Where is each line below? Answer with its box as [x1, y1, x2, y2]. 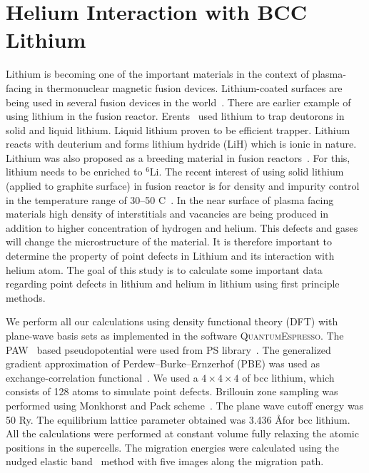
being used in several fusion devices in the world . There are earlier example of [6, 94, 351, 109]
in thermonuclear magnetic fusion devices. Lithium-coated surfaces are [34, 80, 343, 95]
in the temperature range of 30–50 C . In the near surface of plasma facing [6, 192, 334, 207]
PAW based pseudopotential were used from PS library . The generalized [6, 342, 331, 357]
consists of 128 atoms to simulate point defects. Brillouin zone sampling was [6, 384, 338, 399]
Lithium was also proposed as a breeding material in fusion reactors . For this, [6, 150, 350, 165]
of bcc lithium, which [242, 370, 335, 385]
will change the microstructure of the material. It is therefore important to [6, 234, 332, 249]
